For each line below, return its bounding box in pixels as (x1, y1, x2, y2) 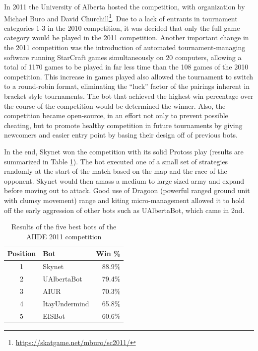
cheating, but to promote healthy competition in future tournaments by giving (4, 120, 243, 130)
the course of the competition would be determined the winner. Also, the (4, 100, 226, 111)
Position (7, 248, 36, 259)
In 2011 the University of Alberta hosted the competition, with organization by (4, 1, 245, 11)
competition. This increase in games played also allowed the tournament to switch (4, 71, 254, 81)
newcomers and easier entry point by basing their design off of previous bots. (4, 130, 238, 140)
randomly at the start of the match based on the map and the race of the (4, 166, 227, 176)
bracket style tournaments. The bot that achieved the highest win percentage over (4, 91, 254, 101)
